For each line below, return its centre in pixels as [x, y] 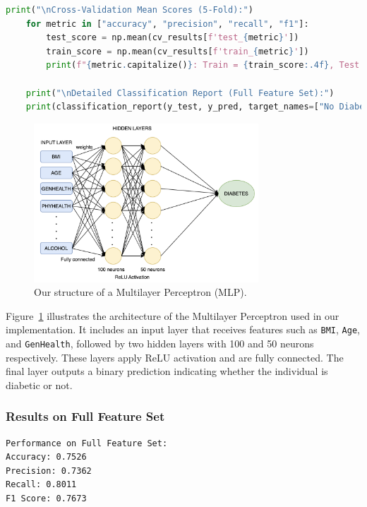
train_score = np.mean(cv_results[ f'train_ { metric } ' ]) [178, 51]
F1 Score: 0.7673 [46, 499]
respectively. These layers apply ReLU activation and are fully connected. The [175, 357]
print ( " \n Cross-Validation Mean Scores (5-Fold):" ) [130, 10]
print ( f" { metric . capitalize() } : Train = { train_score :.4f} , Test [203, 65]
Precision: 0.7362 [49, 471]
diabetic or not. [39, 384]
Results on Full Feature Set [85, 416]
